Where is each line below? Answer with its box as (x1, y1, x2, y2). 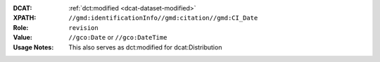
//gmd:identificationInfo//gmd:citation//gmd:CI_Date (68, 14, 258, 22)
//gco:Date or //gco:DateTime (68, 33, 167, 42)
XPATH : (13, 14, 37, 22)
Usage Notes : (13, 42, 54, 52)
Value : (13, 33, 33, 42)
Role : (13, 23, 29, 31)
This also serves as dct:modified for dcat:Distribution (68, 42, 222, 52)
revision (68, 24, 99, 31)
